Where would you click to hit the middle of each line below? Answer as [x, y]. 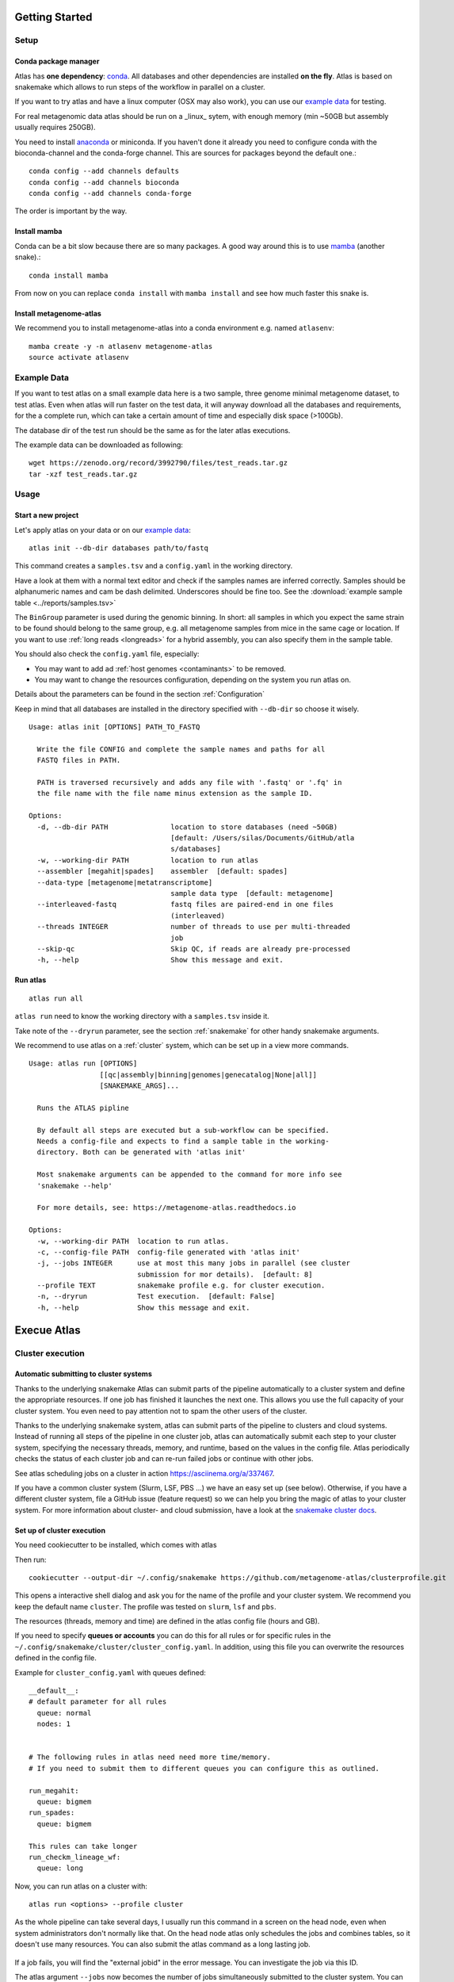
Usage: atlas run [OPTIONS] [83, 1064]
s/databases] [196, 849]
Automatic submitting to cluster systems [83, 1374]
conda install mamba [69, 275]
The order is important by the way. [71, 211]
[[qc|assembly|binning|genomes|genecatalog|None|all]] [208, 1075]
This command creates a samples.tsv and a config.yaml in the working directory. [154, 566]
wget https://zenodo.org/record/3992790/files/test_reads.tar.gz [158, 463]
